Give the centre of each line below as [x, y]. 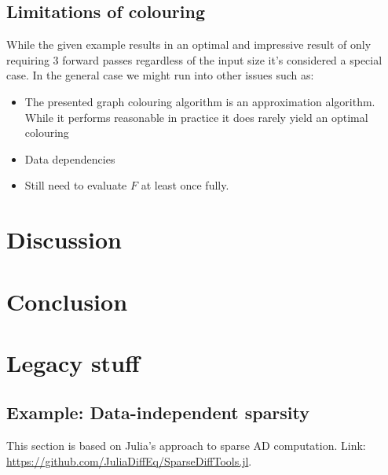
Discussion [64, 239]
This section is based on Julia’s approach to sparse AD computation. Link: [186, 446]
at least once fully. [185, 185]
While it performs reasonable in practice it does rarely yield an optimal [196, 117]
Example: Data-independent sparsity [158, 412]
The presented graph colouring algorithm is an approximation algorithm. [200, 101]
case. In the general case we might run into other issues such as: [160, 75]
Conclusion [67, 301]
